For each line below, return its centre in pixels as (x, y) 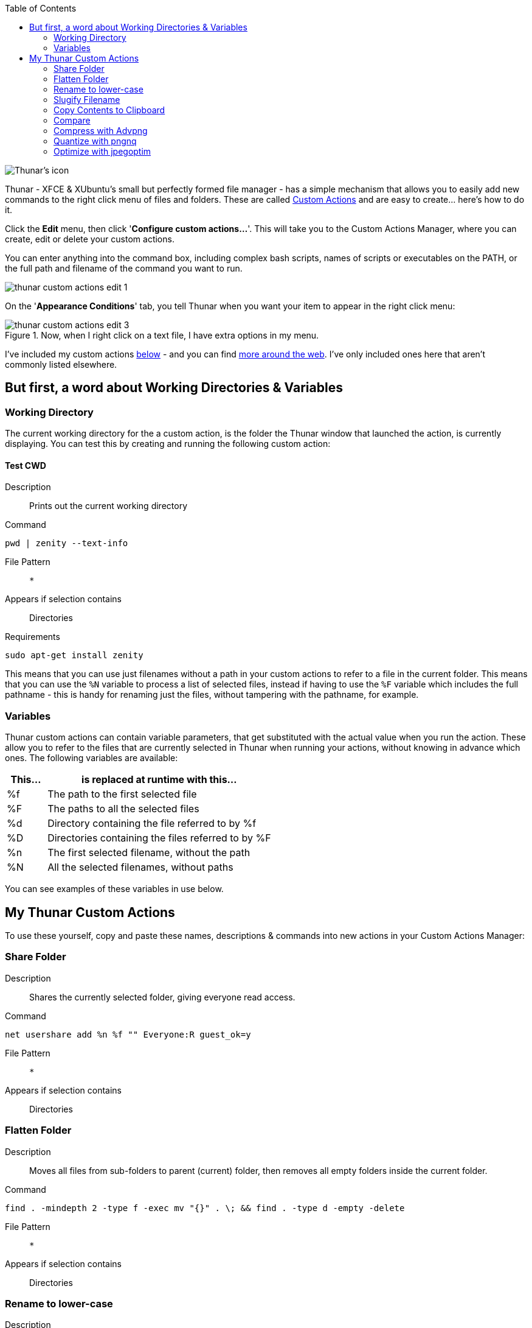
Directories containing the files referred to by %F (159, 838)
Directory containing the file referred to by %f (152, 824)
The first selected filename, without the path (149, 853)
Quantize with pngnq (95, 141)
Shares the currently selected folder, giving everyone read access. (162, 997)
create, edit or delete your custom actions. (90, 239)
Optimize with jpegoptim (102, 151)
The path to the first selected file (122, 794)
